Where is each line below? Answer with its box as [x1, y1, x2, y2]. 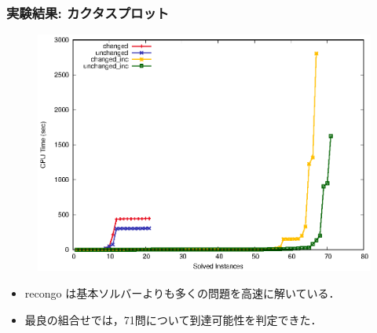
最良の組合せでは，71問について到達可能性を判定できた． [24, 311, 322, 327]
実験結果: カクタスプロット [6, 2, 170, 22]
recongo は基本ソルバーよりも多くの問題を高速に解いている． [24, 285, 340, 302]
